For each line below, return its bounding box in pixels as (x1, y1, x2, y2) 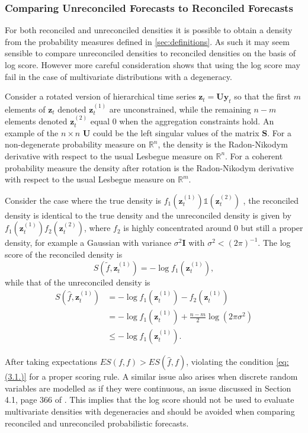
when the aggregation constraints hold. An (119, 115, 274, 127)
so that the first (234, 90, 291, 102)
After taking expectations (5, 355, 98, 368)
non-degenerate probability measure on (5, 138, 146, 150)
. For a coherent (225, 149, 283, 162)
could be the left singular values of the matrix (92, 126, 259, 139)
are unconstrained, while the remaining (109, 102, 251, 115)
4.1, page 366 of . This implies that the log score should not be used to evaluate (5, 393, 294, 406)
